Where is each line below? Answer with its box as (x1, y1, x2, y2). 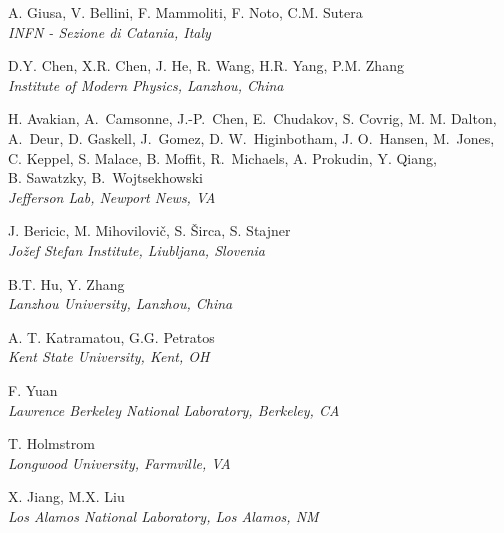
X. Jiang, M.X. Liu (8, 486, 125, 507)
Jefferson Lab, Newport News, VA (8, 186, 216, 207)
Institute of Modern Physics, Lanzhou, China (8, 74, 284, 95)
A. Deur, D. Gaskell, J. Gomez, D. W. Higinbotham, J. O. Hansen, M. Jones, (8, 127, 495, 148)
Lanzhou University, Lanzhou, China (8, 293, 233, 314)
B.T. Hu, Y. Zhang (8, 273, 125, 294)
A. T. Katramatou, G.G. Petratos (8, 326, 215, 347)
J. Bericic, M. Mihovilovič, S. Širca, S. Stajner (8, 220, 291, 241)
